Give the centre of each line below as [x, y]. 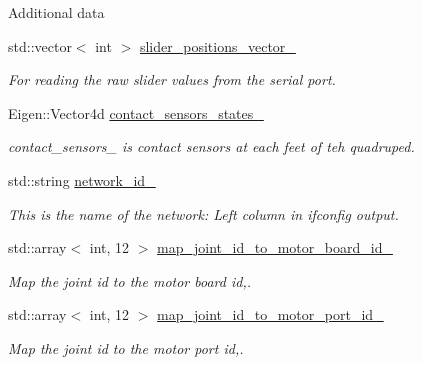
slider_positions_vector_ [217, 45]
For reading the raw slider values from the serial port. [172, 79]
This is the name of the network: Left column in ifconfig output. [203, 213]
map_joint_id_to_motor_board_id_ [275, 247]
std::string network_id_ [82, 179]
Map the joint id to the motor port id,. [126, 347]
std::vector [40, 45]
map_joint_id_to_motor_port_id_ [270, 314]
